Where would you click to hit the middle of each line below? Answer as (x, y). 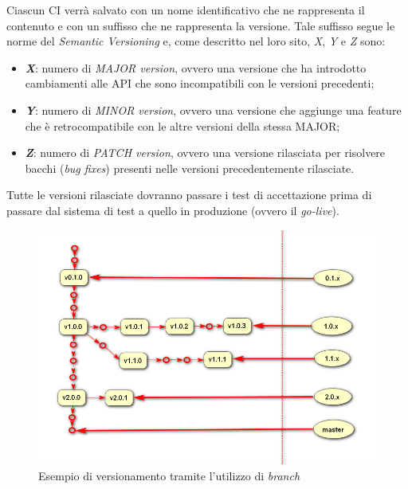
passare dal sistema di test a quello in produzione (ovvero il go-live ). (173, 210)
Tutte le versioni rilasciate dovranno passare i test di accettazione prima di (189, 195)
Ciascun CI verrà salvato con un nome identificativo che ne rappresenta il (186, 10)
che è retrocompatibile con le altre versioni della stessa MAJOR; (182, 125)
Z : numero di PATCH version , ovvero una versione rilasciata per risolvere (205, 153)
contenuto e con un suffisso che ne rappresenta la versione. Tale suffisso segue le (201, 25)
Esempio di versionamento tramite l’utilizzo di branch (169, 475)
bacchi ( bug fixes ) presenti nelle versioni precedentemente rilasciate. (190, 168)
